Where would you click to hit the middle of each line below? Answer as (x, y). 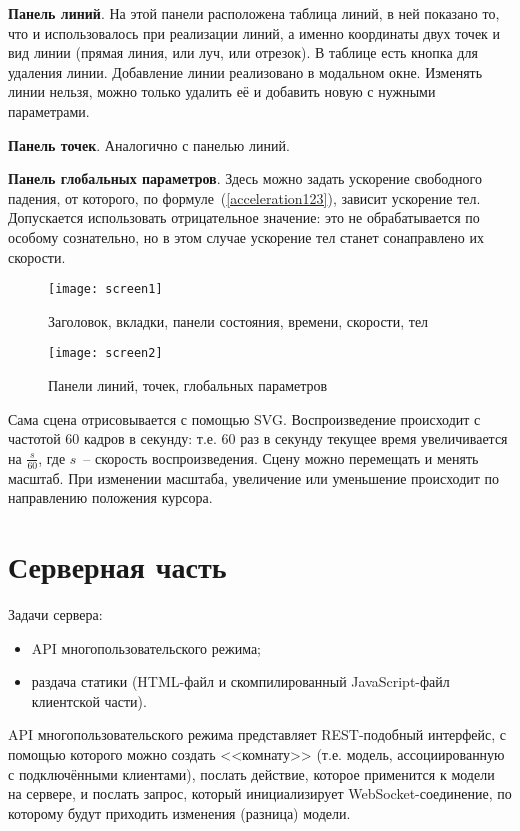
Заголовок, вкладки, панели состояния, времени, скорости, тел (238, 320)
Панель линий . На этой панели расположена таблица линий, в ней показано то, (254, 13)
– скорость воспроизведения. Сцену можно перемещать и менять (281, 457)
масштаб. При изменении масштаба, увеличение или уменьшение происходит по (254, 477)
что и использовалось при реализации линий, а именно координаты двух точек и (254, 32)
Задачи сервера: (55, 613)
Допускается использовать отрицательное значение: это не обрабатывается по (244, 217)
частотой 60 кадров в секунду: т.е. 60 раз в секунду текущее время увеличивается (258, 438)
